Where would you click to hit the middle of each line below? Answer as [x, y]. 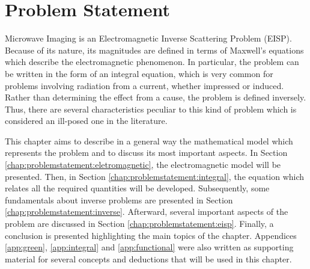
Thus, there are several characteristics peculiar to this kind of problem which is [151, 109]
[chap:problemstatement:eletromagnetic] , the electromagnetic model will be [143, 165]
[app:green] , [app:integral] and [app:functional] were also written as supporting [149, 247]
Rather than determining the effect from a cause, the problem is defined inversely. [156, 97]
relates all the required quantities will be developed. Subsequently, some [137, 188]
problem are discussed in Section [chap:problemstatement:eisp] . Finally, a [139, 224]
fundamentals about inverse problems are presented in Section [119, 199]
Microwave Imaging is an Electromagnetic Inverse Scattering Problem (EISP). [148, 38]
